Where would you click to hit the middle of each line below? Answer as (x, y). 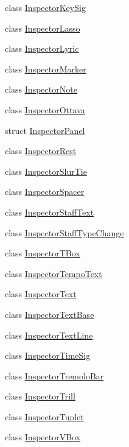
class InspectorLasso (43, 28)
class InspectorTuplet (44, 416)
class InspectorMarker (46, 69)
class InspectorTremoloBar (54, 375)
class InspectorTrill (40, 396)
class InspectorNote (41, 89)
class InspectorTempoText (54, 273)
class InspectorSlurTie (46, 171)
